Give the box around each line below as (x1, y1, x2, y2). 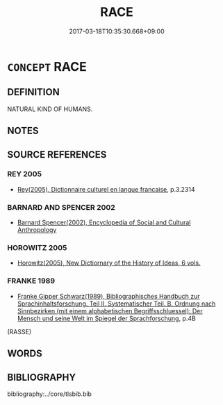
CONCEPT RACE (7, 58, 87, 74)
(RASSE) (7, 327, 32, 336)
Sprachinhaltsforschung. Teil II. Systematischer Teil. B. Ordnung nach (17, 299, 216, 308)
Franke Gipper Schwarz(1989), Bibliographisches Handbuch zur (17, 292, 200, 300)
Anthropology (17, 226, 57, 234)
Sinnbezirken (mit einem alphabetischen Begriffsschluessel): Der (17, 306, 203, 315)
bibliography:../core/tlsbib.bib (7, 390, 92, 398)
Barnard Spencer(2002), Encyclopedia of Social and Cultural (17, 218, 191, 226)
